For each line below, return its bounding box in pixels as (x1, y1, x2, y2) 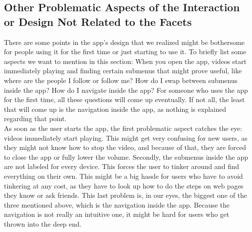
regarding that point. (4, 113, 67, 124)
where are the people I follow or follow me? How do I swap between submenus (4, 75, 238, 85)
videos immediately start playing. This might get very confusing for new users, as (4, 132, 248, 143)
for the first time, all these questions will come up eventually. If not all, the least (4, 94, 245, 105)
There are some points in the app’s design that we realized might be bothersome (4, 37, 245, 47)
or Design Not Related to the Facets (4, 14, 192, 29)
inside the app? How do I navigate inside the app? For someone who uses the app (4, 84, 248, 95)
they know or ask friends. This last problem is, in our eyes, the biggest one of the (4, 190, 247, 200)
